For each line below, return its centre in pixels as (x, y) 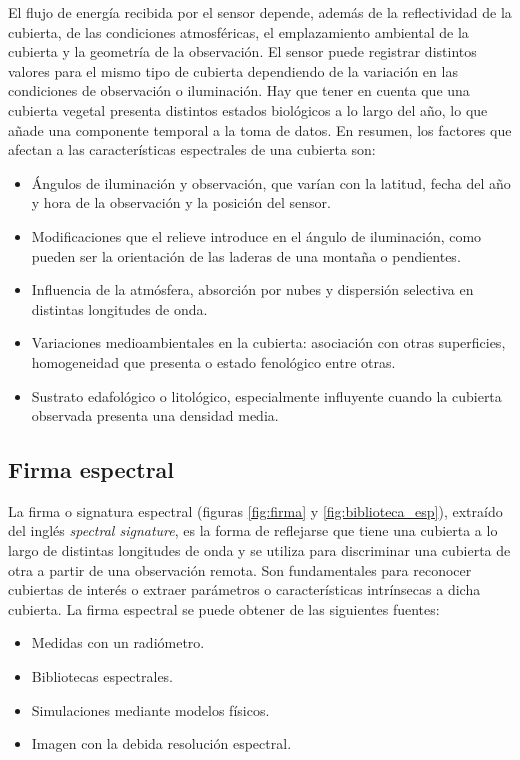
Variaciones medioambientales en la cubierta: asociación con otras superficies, (268, 342)
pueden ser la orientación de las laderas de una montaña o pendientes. (246, 255)
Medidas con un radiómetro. (118, 642)
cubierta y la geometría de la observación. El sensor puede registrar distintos (242, 51)
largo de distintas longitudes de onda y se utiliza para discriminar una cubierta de (259, 550)
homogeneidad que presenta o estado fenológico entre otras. (213, 361)
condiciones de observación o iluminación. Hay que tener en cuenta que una (239, 90)
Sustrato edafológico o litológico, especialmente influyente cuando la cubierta (266, 395)
